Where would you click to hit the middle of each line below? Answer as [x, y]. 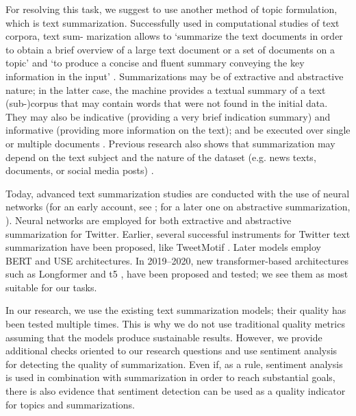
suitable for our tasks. [51, 287]
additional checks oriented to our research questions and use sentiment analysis [171, 351]
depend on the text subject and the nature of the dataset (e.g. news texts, [161, 157]
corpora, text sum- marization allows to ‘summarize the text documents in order [174, 36]
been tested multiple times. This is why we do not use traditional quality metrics [175, 324]
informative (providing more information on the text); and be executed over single [178, 130]
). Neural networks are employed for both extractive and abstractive [149, 220]
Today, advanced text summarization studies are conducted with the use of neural [178, 193]
